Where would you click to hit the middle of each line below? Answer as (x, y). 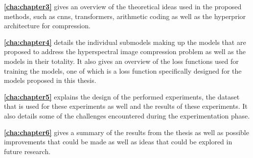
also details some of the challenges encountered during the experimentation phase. (127, 115)
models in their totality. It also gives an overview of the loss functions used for (121, 61)
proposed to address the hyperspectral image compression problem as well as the (125, 51)
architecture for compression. (47, 26)
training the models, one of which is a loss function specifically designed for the (123, 70)
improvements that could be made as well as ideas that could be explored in (118, 142)
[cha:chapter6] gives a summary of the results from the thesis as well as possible (126, 132)
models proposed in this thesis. (50, 80)
